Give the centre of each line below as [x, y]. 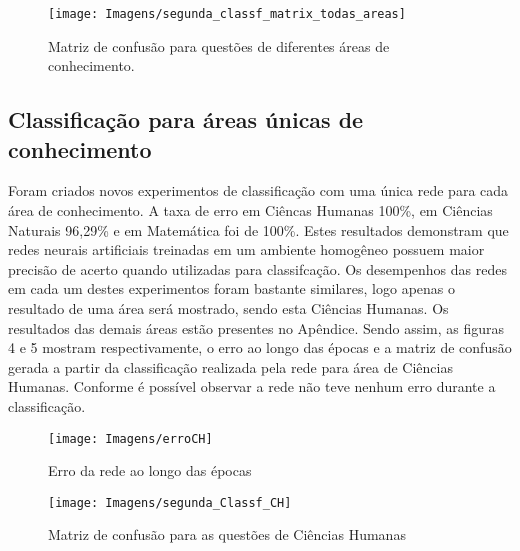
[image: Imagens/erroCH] [130, 438]
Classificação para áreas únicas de [186, 119]
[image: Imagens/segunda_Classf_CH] [170, 502]
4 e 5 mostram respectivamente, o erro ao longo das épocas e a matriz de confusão [260, 347]
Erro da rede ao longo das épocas [150, 470]
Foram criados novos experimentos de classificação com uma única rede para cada [258, 190]
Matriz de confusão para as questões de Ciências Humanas [227, 534]
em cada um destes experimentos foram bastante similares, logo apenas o [232, 288]
